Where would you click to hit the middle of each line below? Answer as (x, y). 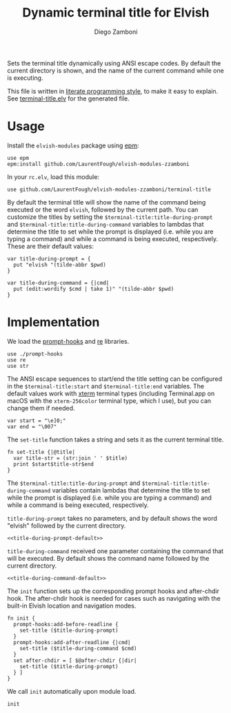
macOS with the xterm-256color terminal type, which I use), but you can (109, 400)
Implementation (53, 322)
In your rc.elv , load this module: (53, 176)
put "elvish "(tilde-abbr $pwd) (60, 265)
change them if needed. (41, 408)
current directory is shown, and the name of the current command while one (115, 70)
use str (18, 366)
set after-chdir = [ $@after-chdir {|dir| (75, 660)
